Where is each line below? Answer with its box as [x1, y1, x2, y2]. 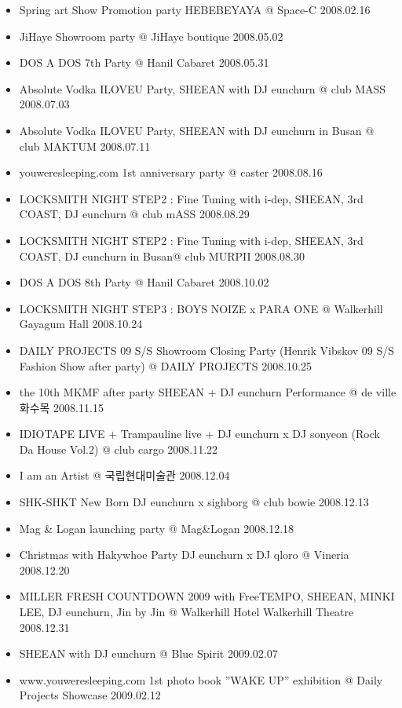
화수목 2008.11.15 [19, 399, 104, 415]
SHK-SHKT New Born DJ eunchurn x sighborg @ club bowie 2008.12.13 [19, 494, 369, 510]
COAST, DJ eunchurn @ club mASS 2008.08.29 [19, 206, 250, 222]
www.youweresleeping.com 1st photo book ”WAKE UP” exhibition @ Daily [19, 671, 383, 688]
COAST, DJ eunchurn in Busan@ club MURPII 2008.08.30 [19, 247, 305, 264]
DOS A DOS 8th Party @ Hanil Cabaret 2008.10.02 [19, 274, 269, 290]
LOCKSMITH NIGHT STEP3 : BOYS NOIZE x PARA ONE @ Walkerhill [19, 300, 383, 316]
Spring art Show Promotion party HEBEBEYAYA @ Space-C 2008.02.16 [19, 2, 371, 17]
